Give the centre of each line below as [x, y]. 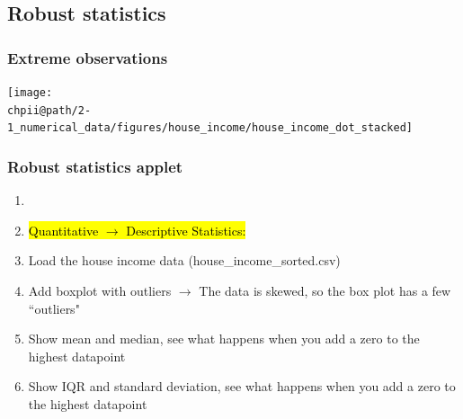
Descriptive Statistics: [186, 230]
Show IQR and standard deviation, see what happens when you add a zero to [242, 386]
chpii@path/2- [49, 110]
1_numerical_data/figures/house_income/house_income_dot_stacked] [210, 128]
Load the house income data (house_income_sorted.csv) [184, 260]
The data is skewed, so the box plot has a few [325, 290]
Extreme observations [88, 57]
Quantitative [63, 230]
